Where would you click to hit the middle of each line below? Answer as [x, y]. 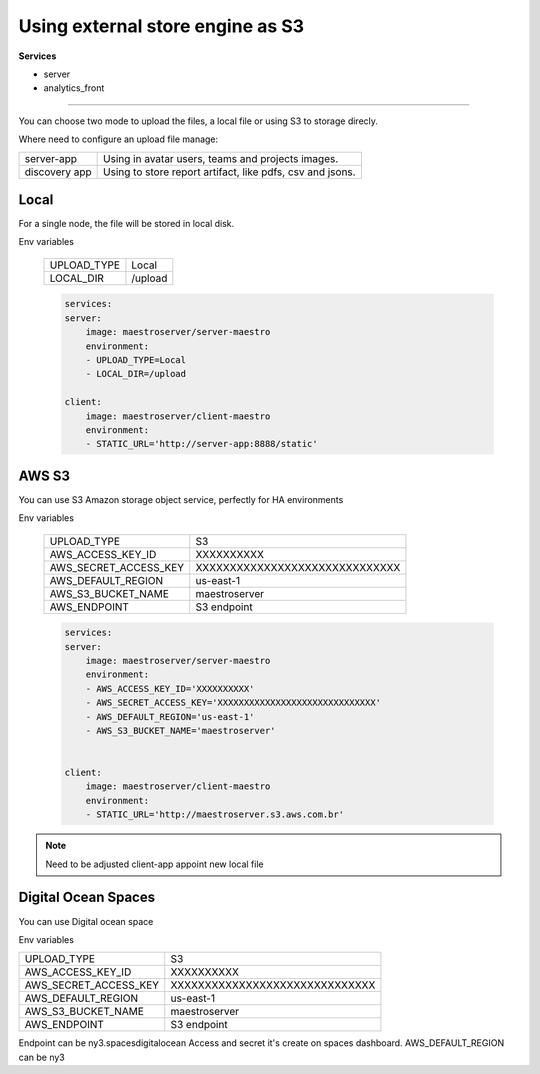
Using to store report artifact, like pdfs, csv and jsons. [229, 172]
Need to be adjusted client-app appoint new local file [154, 864]
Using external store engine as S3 [161, 26]
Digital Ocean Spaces [86, 897]
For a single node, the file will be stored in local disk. [126, 224]
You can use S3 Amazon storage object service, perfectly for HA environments [181, 499]
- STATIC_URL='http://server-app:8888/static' [202, 444]
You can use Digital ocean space [86, 921]
